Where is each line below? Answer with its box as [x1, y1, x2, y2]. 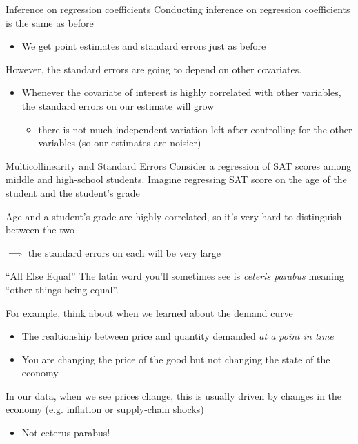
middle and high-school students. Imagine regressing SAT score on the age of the [6, 172, 347, 186]
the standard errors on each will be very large [28, 245, 221, 260]
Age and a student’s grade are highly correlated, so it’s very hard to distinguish [6, 209, 342, 223]
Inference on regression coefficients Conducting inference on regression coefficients [6, 2, 350, 16]
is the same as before [6, 15, 94, 30]
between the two [6, 222, 74, 237]
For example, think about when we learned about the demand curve [6, 305, 293, 320]
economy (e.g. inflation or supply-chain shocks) [6, 402, 204, 416]
